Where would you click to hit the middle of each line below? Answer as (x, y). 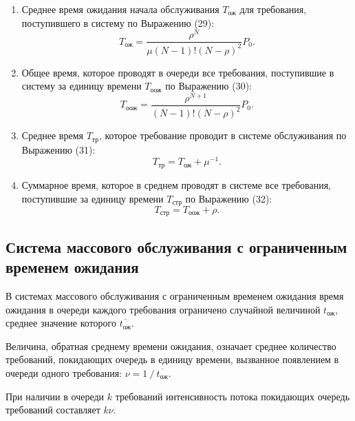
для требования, (273, 9)
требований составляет (53, 410)
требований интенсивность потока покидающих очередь (233, 396)
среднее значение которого (61, 323)
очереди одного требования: (64, 372)
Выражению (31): (58, 149)
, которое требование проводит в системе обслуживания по (223, 135)
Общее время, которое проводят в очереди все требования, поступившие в (178, 72)
